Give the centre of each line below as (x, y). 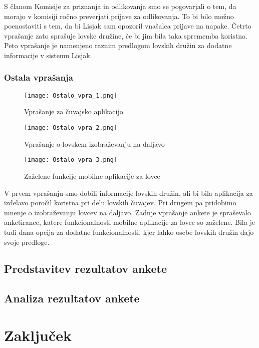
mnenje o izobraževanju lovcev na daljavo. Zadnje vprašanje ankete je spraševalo (127, 212)
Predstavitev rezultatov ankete (85, 269)
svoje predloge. (27, 242)
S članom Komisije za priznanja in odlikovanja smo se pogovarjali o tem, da (120, 6)
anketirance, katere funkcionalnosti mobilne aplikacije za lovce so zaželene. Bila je (129, 222)
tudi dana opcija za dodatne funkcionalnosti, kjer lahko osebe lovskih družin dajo (129, 232)
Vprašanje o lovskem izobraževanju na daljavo (94, 143)
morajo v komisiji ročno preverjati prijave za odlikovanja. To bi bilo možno (119, 16)
